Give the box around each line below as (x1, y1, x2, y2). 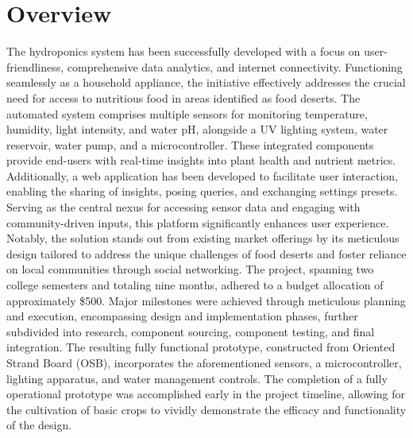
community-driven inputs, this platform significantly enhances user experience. (6, 214, 389, 231)
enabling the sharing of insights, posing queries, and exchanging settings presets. (6, 183, 398, 200)
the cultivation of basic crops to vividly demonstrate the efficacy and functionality (6, 401, 407, 417)
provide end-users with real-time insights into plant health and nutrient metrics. (6, 152, 396, 169)
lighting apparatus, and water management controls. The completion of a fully (6, 370, 388, 386)
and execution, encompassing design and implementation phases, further (6, 308, 358, 324)
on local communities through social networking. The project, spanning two (6, 261, 374, 277)
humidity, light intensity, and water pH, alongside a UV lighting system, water (6, 121, 388, 138)
